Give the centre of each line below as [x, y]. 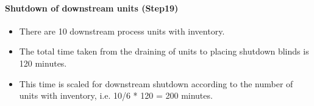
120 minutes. [43, 63]
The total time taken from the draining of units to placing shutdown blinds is [164, 51]
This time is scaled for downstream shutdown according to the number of [156, 83]
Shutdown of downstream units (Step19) [92, 8]
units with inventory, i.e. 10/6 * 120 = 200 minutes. [116, 95]
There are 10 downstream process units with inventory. [122, 31]
